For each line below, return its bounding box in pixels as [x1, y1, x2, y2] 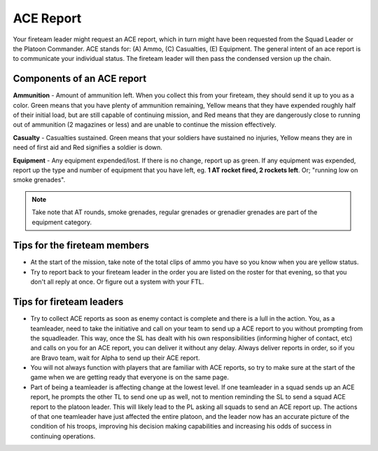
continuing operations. [30, 431, 96, 440]
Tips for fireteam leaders [13, 296, 124, 308]
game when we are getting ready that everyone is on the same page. [30, 373, 229, 382]
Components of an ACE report [13, 73, 147, 85]
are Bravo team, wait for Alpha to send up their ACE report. [30, 354, 200, 362]
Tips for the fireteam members [13, 240, 150, 251]
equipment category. [31, 218, 92, 226]
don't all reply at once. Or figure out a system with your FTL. [30, 277, 204, 286]
